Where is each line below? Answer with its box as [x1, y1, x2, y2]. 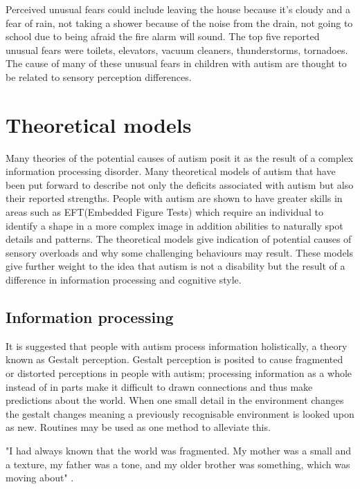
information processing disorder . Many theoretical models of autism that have [6, 164, 336, 178]
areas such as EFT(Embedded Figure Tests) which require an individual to [6, 205, 324, 219]
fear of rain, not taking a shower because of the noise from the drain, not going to [6, 15, 353, 30]
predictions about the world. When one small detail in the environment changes [6, 393, 344, 407]
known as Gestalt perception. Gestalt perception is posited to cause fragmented [6, 352, 343, 367]
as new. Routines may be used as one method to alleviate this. [6, 420, 271, 434]
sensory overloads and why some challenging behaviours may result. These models [6, 245, 354, 259]
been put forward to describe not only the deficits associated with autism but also [6, 177, 354, 192]
